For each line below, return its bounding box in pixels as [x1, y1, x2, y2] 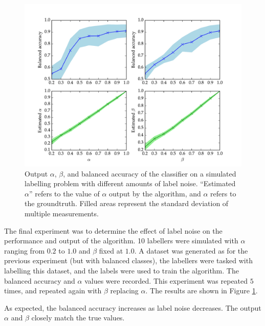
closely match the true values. [31, 312, 125, 323]
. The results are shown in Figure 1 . [145, 285, 258, 296]
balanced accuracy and [4, 275, 75, 286]
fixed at [99, 245, 123, 256]
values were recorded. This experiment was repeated [84, 275, 248, 286]
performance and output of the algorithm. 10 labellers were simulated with [4, 235, 238, 246]
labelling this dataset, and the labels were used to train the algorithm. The [4, 265, 239, 275]
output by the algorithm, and [109, 188, 201, 198]
